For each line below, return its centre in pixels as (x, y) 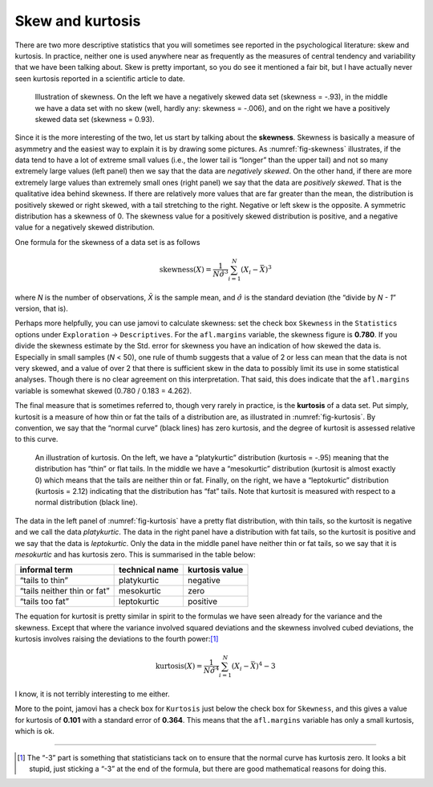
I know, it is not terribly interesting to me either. (92, 694)
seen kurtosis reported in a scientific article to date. (100, 78)
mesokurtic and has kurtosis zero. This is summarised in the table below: (135, 554)
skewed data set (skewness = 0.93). (95, 119)
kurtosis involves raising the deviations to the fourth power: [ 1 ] (117, 639)
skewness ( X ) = (186, 269)
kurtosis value (215, 570)
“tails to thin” (44, 581)
